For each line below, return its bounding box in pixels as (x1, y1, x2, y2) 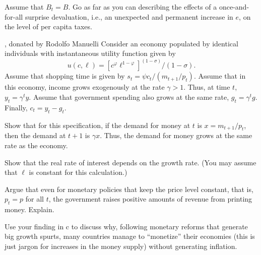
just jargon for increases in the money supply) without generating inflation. (5, 240, 237, 251)
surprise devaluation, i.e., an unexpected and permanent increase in (25, 11, 233, 22)
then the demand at (5, 130, 66, 141)
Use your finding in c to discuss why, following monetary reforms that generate (5, 221, 248, 231)
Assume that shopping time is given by (5, 71, 125, 81)
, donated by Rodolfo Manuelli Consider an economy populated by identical (5, 38, 238, 48)
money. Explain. (5, 204, 54, 215)
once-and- (219, 2, 249, 12)
